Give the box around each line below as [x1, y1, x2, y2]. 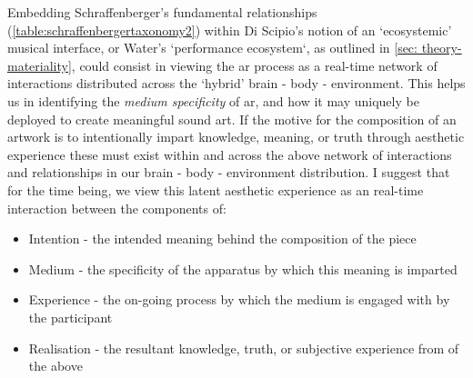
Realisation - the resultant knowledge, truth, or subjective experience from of [28, 338, 459, 357]
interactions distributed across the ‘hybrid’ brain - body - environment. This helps [7, 74, 466, 93]
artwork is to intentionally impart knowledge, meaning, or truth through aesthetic [7, 127, 465, 146]
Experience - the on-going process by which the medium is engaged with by [28, 290, 450, 309]
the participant [28, 307, 113, 326]
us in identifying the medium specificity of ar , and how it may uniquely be [7, 91, 419, 110]
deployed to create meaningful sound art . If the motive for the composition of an [7, 109, 457, 128]
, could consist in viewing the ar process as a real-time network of [71, 55, 438, 75]
